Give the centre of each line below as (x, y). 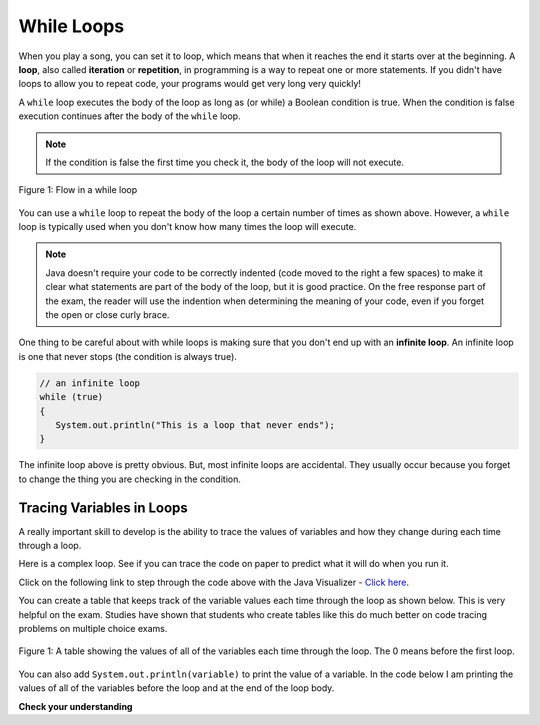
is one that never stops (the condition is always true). (127, 356)
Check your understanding (75, 706)
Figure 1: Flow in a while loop (78, 190)
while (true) (71, 397)
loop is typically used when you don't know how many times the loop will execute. (187, 227)
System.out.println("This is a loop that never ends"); (195, 424)
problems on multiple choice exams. (93, 628)
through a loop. (50, 546)
